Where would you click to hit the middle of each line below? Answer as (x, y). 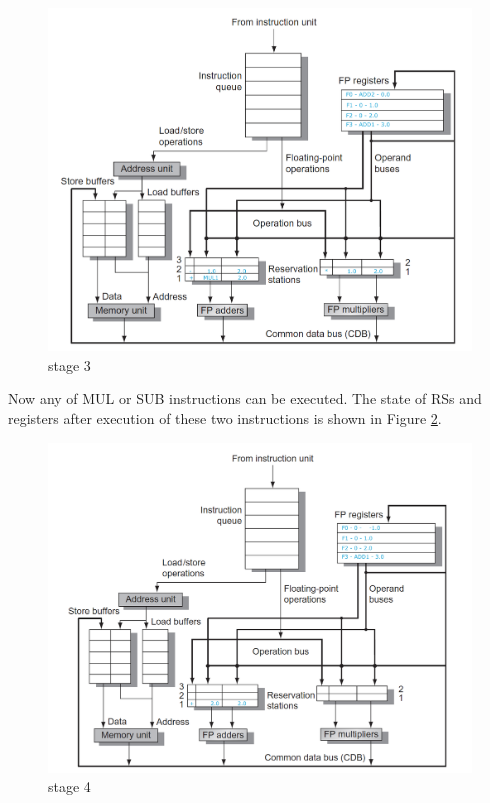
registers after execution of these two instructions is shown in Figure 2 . (225, 417)
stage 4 (69, 786)
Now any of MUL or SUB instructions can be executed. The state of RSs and (245, 398)
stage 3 (69, 364)
